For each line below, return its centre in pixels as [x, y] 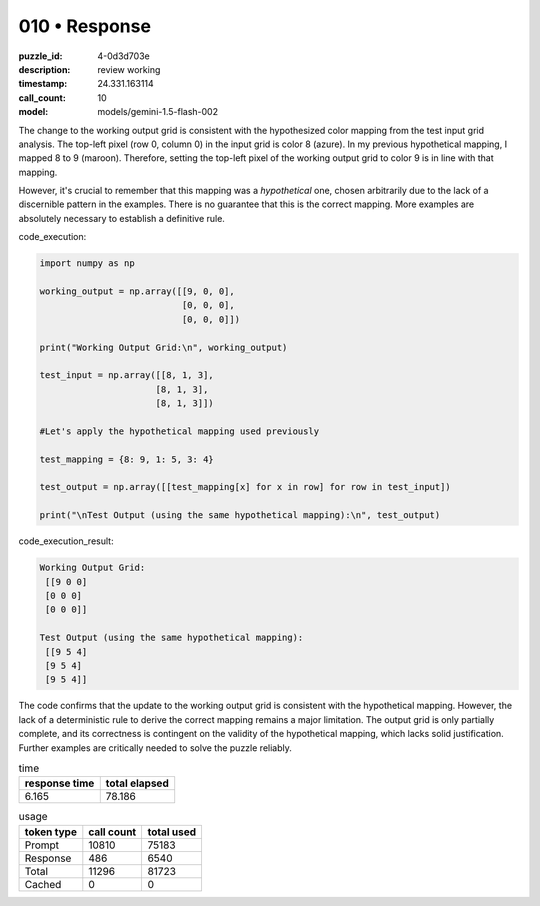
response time [59, 783]
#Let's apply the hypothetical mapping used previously [179, 431]
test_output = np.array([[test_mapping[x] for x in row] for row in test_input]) [245, 487]
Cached [43, 884]
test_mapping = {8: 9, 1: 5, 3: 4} [126, 459]
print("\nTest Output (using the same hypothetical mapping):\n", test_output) [240, 515]
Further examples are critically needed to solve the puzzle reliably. [155, 747]
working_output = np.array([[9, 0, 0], [137, 291]
